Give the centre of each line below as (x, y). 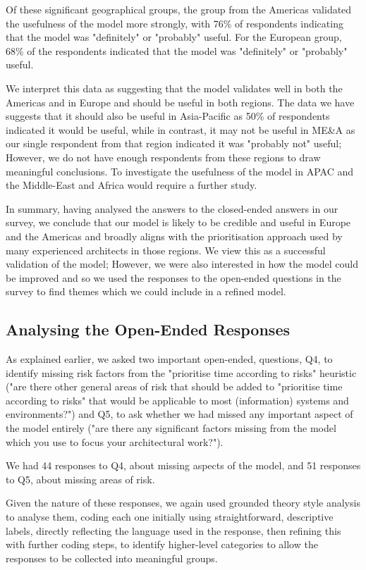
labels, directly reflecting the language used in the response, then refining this (173, 530)
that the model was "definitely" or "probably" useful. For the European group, (174, 37)
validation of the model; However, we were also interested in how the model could (182, 264)
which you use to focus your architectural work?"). (115, 441)
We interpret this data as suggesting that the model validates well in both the (174, 88)
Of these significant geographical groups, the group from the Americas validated (179, 9)
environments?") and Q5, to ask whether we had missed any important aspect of (179, 414)
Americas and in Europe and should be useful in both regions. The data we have (180, 102)
